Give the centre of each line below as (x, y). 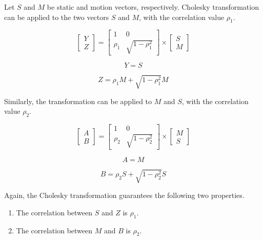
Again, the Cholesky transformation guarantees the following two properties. (124, 195)
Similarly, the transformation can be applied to (78, 101)
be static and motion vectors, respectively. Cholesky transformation (153, 7)
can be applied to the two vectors (57, 17)
